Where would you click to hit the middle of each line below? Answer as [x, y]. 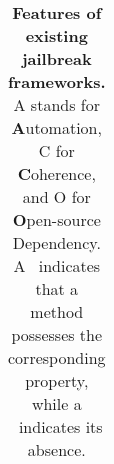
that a [57, 288]
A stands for [56, 104]
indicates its [60, 426]
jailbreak [56, 58]
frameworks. [57, 81]
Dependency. [56, 242]
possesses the [57, 334]
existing [56, 35]
